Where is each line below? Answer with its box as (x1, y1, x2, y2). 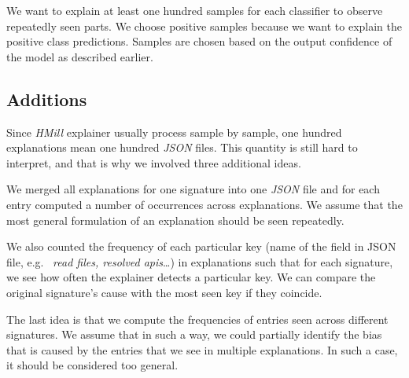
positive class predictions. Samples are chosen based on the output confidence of (6, 33, 392, 50)
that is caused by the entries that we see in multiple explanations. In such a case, (6, 341, 398, 358)
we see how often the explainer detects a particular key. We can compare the (6, 269, 376, 285)
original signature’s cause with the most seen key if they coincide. (6, 284, 322, 300)
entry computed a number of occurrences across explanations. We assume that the (6, 196, 403, 212)
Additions (6, 86, 87, 111)
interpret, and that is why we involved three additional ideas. (6, 154, 301, 171)
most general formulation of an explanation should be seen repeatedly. (6, 211, 345, 228)
